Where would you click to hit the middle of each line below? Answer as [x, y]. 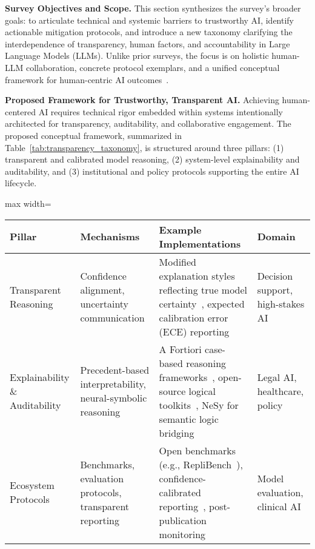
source [172, 391]
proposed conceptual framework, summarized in [93, 135]
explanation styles [197, 275]
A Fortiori [180, 349]
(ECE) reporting [194, 331]
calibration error [194, 317]
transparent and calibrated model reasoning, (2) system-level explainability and [152, 159]
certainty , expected [202, 303]
